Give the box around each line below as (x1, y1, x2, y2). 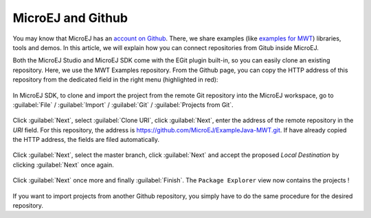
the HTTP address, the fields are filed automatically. (12, 136, 160, 144)
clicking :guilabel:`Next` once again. (12, 160, 114, 169)
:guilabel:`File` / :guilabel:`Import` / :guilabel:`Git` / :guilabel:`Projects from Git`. (12, 100, 234, 109)
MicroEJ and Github (12, 10, 128, 25)
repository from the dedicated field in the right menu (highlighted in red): (12, 75, 218, 84)
